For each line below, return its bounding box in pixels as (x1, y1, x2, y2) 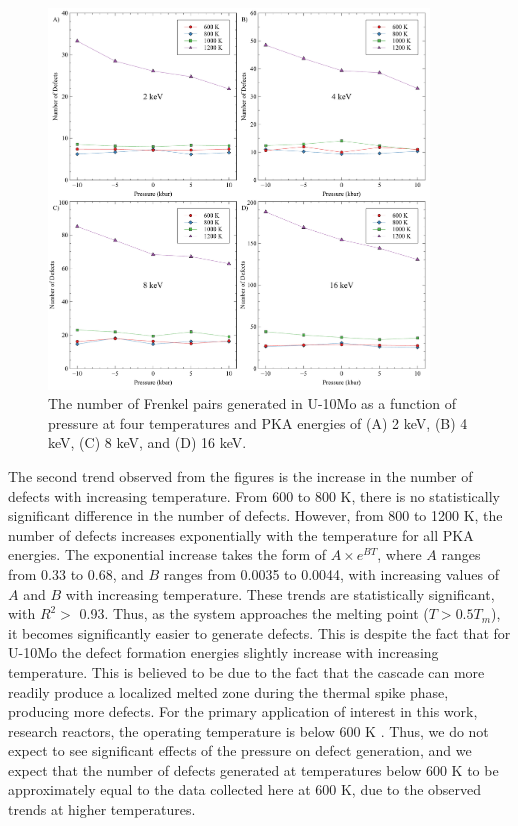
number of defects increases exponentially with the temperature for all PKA (8, 524, 474, 545)
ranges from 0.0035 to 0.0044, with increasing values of (163, 563, 499, 584)
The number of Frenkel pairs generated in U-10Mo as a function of (48, 393, 457, 414)
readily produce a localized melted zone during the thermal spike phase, (8, 681, 449, 702)
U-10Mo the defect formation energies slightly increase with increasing (8, 642, 439, 663)
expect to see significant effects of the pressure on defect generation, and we (8, 740, 472, 761)
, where (377, 544, 422, 565)
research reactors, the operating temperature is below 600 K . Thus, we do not (8, 720, 489, 741)
